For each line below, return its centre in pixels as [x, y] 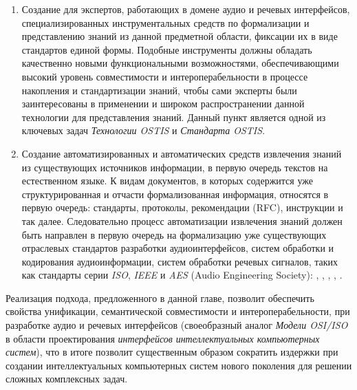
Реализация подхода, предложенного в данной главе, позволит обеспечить [160, 297]
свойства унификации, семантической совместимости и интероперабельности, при [178, 311]
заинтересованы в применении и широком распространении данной [163, 104]
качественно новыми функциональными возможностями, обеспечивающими [180, 63]
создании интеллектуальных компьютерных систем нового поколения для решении [179, 365]
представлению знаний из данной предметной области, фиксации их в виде [180, 36]
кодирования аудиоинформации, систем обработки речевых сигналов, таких [180, 261]
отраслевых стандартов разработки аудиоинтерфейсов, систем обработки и [178, 248]
